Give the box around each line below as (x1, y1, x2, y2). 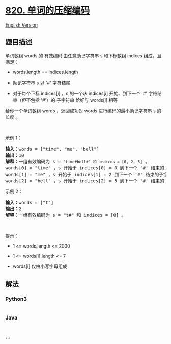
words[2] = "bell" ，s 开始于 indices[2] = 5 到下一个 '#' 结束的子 (5, 178, 169, 184)
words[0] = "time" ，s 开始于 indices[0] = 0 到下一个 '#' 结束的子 (5, 165, 169, 171)
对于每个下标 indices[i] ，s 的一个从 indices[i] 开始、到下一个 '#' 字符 (12, 90, 158, 96)
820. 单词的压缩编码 (5, 5, 90, 16)
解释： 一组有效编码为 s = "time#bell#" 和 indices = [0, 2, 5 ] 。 (5, 159, 150, 164)
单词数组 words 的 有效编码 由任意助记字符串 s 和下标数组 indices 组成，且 (5, 52, 162, 59)
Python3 (5, 296, 27, 303)
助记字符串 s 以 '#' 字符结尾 (12, 80, 71, 86)
